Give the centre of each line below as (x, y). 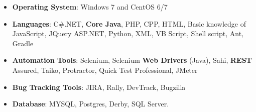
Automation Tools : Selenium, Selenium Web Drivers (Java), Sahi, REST (132, 60)
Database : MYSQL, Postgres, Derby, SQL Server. (91, 104)
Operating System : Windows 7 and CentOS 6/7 (90, 7)
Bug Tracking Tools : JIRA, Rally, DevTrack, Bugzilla (99, 87)
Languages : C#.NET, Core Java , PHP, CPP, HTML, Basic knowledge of (129, 23)
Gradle (23, 43)
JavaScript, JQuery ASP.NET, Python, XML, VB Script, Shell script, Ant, (128, 33)
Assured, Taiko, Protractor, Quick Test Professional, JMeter (105, 70)
